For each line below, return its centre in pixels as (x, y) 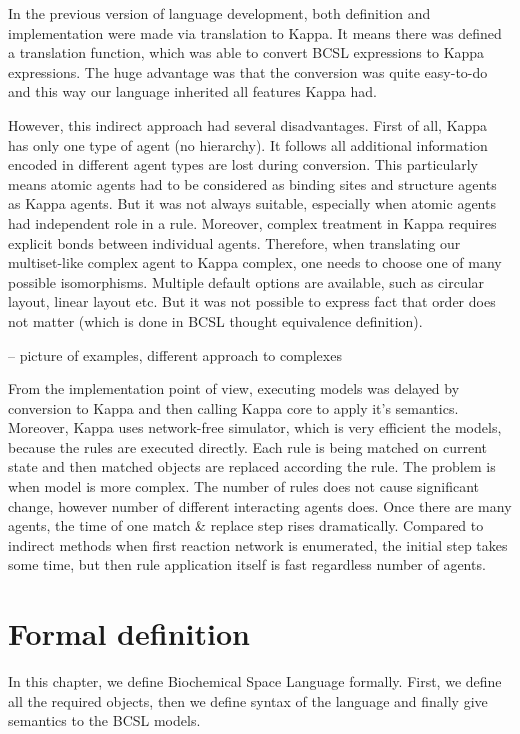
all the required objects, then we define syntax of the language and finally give (248, 700)
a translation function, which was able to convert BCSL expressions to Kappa (246, 52)
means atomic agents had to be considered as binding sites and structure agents (252, 183)
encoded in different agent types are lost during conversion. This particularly (243, 164)
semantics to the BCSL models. (104, 720)
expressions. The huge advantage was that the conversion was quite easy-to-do (248, 71)
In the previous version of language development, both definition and (219, 13)
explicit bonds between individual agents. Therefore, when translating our (234, 242)
